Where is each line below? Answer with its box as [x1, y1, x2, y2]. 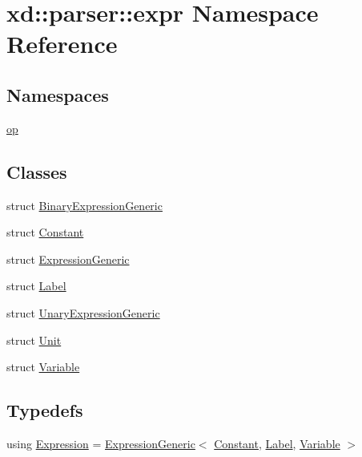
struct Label [6, 277, 66, 294]
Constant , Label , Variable [214, 435, 340, 451]
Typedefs [6, 398, 83, 423]
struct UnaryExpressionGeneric [6, 304, 160, 321]
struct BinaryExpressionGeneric [6, 196, 163, 213]
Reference [6, 27, 118, 60]
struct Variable [6, 358, 80, 375]
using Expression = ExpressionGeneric [6, 435, 195, 451]
